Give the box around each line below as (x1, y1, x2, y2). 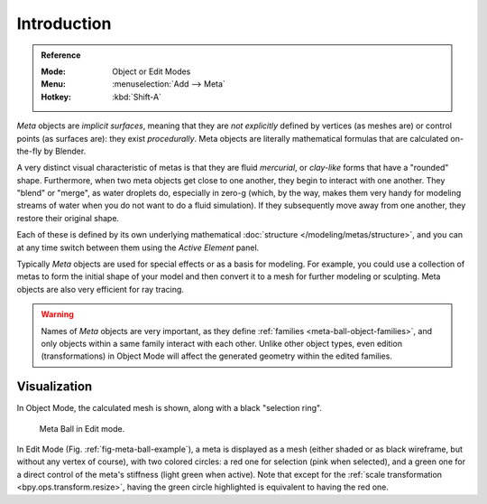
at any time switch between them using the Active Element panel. (16, 242, 260, 253)
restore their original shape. (16, 212, 120, 223)
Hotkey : (41, 91, 72, 102)
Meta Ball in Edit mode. (39, 423, 125, 434)
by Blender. (43, 145, 87, 156)
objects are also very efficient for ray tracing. (16, 284, 185, 294)
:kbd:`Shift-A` (112, 91, 162, 102)
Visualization (16, 379, 93, 395)
